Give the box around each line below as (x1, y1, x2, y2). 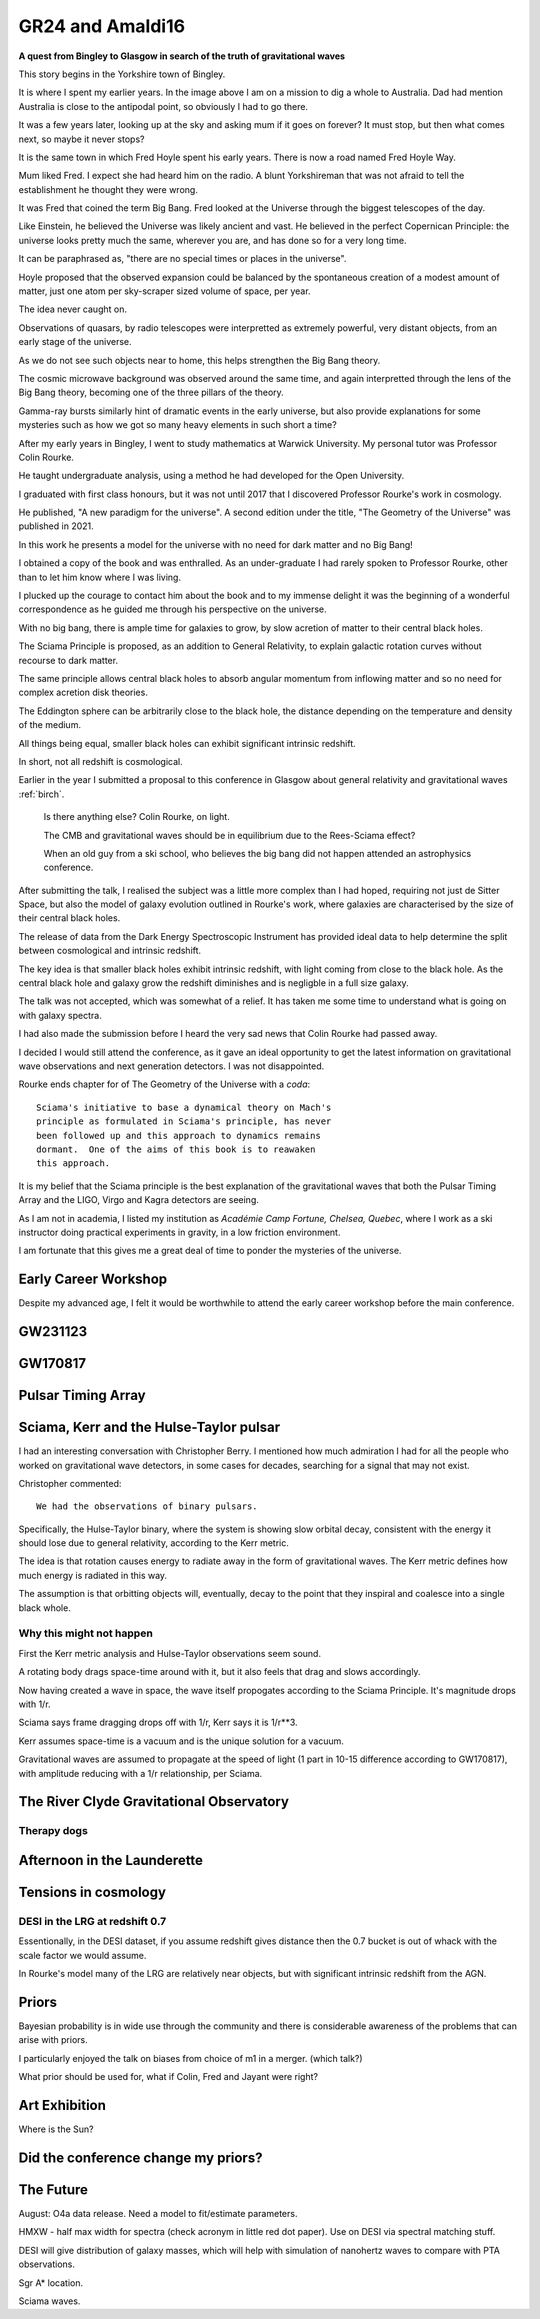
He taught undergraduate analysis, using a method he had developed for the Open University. (18, 470, 405, 482)
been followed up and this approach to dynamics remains (36, 1130, 322, 1141)
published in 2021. (18, 520, 94, 532)
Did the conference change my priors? (18, 2149, 263, 2166)
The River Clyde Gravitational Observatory (18, 1793, 290, 1810)
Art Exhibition (18, 2096, 107, 2114)
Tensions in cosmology (18, 1883, 167, 1900)
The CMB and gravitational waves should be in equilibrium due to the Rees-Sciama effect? (43, 829, 416, 841)
